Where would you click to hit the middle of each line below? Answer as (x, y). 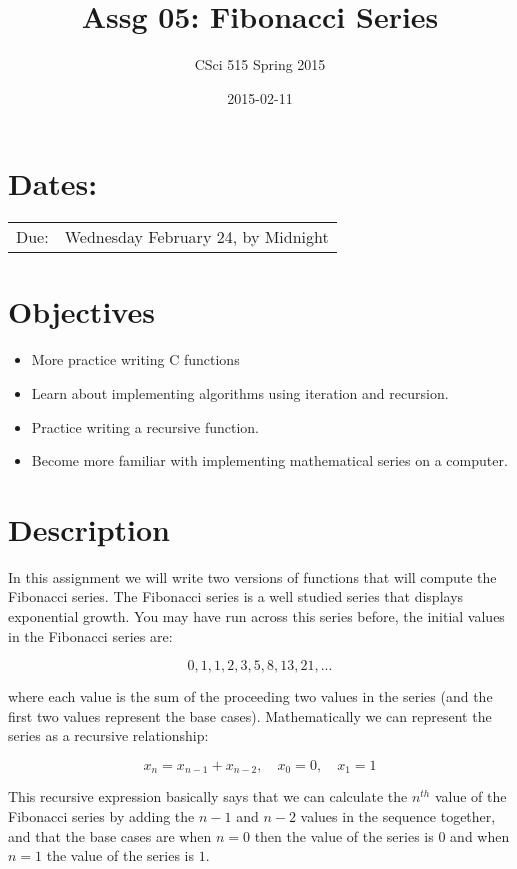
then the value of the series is (344, 835)
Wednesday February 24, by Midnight (196, 237)
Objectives (81, 311)
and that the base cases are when (110, 835)
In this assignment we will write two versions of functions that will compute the (252, 576)
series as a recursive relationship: (108, 735)
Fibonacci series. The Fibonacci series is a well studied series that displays (236, 596)
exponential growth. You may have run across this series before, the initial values (256, 616)
